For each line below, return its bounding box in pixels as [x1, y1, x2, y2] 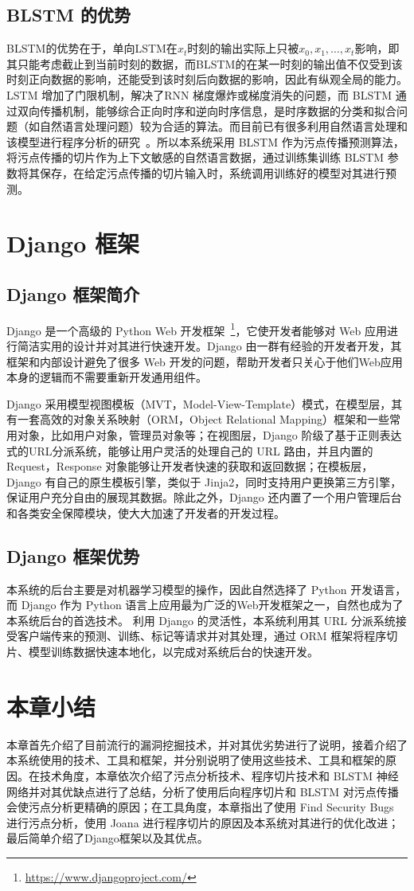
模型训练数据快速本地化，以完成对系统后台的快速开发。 [28, 643, 318, 660]
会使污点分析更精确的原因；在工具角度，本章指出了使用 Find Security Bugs [6, 799, 394, 815]
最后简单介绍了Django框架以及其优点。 [6, 830, 209, 846]
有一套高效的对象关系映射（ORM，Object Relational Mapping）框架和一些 [6, 411, 390, 428]
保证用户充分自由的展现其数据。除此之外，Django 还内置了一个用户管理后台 [6, 489, 402, 506]
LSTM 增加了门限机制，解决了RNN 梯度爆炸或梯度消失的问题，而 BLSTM [6, 86, 393, 103]
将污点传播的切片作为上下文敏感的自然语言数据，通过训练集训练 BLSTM [6, 149, 385, 166]
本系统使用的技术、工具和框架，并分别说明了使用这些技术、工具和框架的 [6, 752, 385, 768]
